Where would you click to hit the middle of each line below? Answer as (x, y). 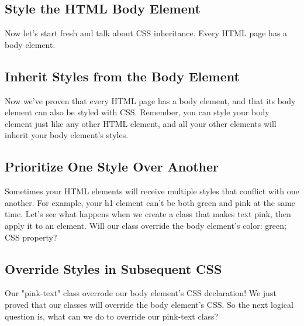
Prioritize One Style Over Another (112, 167)
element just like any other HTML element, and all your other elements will (141, 123)
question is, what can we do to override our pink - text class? (112, 316)
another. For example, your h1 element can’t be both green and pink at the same (150, 202)
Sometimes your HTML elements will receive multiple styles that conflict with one (152, 191)
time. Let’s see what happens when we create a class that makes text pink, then (148, 214)
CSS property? (31, 237)
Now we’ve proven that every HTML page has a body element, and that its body (150, 100)
